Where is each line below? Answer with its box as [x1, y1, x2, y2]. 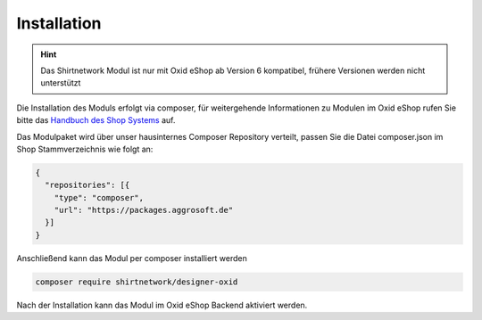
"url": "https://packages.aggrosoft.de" [54, 205, 234, 216]
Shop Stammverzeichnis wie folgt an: [16, 144, 154, 154]
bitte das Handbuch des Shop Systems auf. [16, 115, 176, 126]
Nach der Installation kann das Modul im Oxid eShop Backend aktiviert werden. [16, 299, 308, 310]
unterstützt [40, 78, 81, 88]
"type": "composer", [54, 193, 145, 202]
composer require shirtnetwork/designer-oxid [35, 276, 238, 287]
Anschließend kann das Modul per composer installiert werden [16, 252, 247, 263]
